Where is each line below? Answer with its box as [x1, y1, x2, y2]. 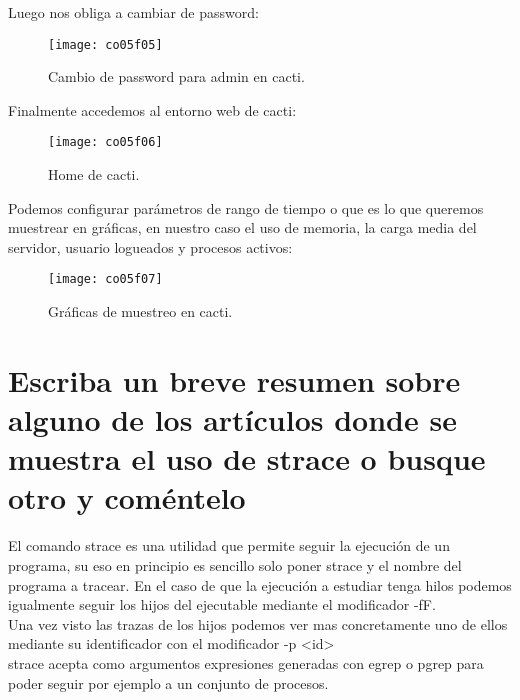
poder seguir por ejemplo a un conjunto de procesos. [8, 672, 329, 693]
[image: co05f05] [48, 37, 163, 52]
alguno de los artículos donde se [8, 399, 457, 440]
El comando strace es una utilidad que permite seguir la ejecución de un [8, 535, 450, 556]
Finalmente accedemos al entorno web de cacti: [8, 99, 297, 120]
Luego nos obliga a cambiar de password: [8, 2, 259, 22]
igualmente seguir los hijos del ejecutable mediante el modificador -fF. [8, 594, 436, 615]
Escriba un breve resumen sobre [8, 359, 461, 400]
